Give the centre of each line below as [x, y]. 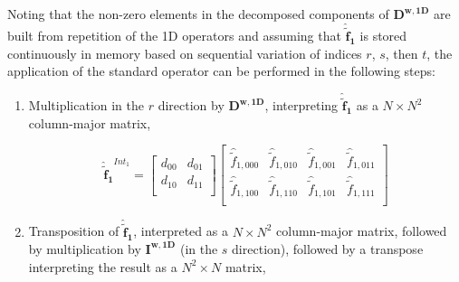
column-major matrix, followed [362, 231]
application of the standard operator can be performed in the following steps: [221, 71]
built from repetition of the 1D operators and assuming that [174, 36]
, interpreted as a [181, 231]
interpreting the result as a [103, 266]
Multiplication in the [86, 105]
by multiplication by [85, 249]
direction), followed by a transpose [328, 249]
